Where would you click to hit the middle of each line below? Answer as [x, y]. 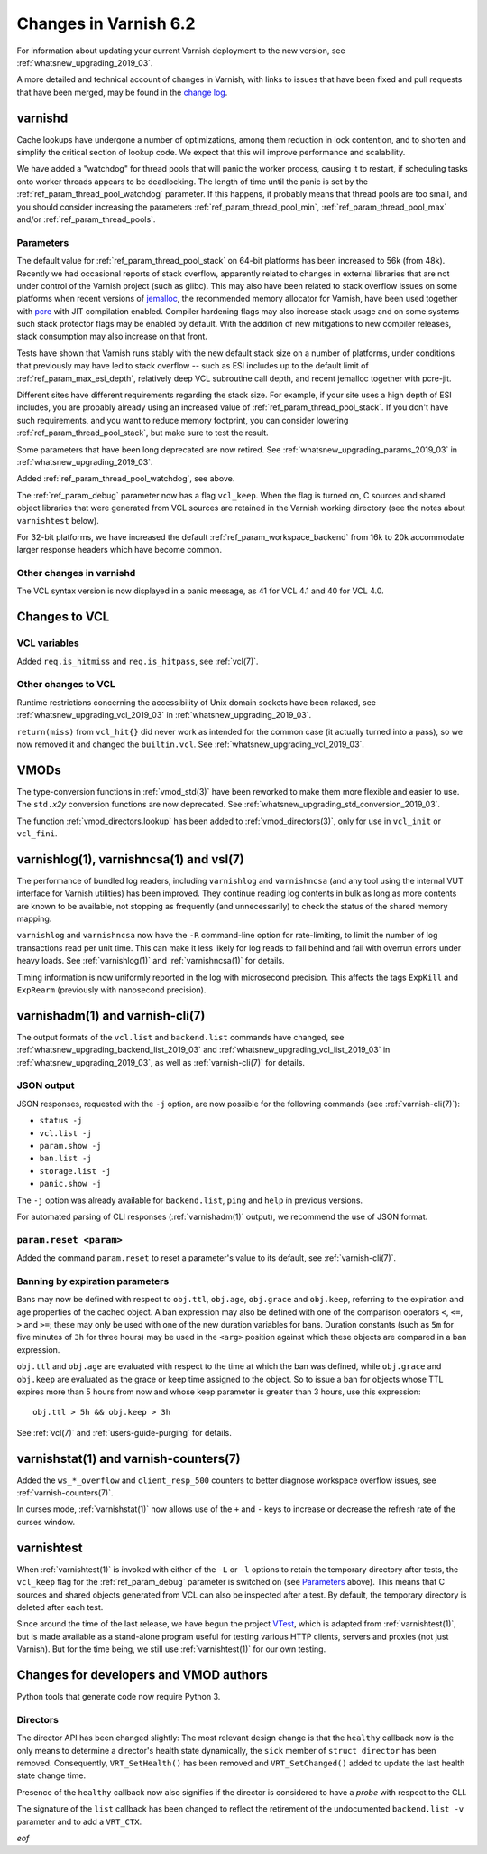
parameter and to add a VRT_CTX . [79, 1821]
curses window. [46, 1522]
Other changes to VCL [66, 685]
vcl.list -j [65, 1133]
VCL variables [48, 643]
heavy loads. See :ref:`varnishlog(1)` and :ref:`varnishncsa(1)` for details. [151, 961]
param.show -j [70, 1146]
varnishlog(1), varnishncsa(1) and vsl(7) [131, 859]
